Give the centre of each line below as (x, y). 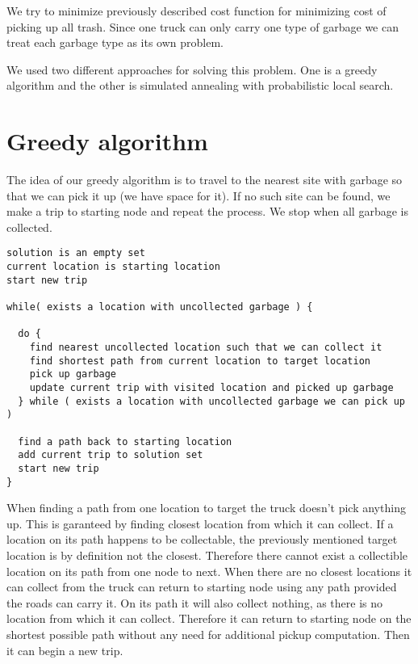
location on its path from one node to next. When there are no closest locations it (209, 571)
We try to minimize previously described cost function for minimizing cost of (196, 11)
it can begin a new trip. (65, 650)
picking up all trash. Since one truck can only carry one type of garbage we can (203, 26)
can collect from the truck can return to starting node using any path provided (202, 587)
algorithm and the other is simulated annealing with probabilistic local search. (200, 85)
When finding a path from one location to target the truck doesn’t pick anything (206, 508)
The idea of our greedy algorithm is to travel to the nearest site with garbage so (205, 180)
